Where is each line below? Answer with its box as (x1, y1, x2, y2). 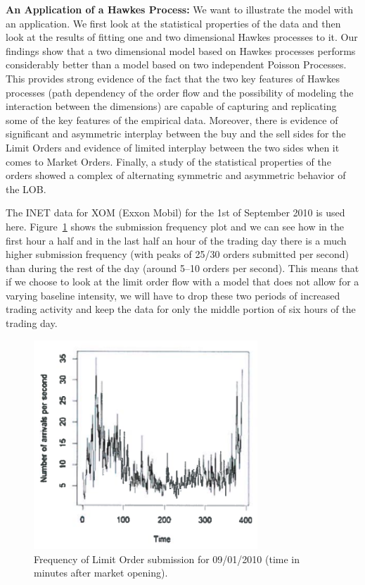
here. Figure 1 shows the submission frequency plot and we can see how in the (6, 218, 345, 233)
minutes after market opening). (34, 565, 168, 580)
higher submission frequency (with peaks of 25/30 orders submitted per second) (6, 247, 350, 261)
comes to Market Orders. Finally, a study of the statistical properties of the (6, 154, 331, 168)
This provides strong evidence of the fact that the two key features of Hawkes (6, 70, 340, 85)
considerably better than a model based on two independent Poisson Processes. (6, 57, 347, 72)
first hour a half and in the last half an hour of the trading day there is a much (6, 233, 347, 247)
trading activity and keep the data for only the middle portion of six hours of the (6, 302, 356, 316)
